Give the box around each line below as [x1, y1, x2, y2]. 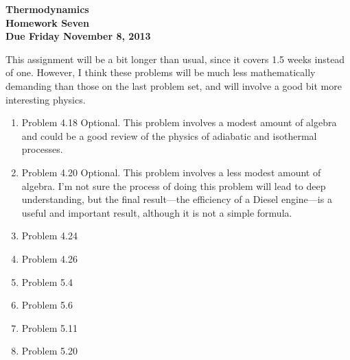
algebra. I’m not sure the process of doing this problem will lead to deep [21, 178, 326, 193]
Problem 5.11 [21, 320, 78, 335]
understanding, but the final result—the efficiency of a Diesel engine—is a [21, 192, 332, 206]
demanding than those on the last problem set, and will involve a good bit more [5, 78, 342, 93]
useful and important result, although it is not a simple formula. [21, 205, 292, 219]
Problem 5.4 [21, 274, 73, 289]
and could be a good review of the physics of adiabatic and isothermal [21, 128, 317, 143]
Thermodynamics [5, 2, 89, 16]
